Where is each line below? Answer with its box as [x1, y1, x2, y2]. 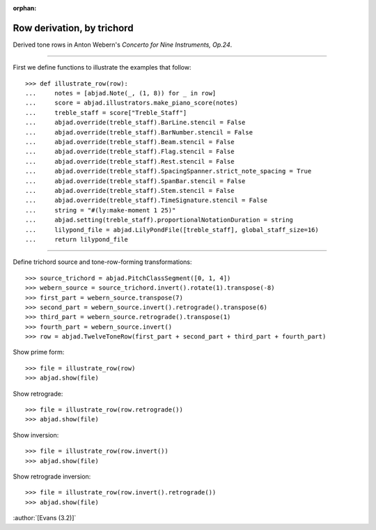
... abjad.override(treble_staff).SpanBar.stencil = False [25, 177, 246, 185]
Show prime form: [13, 348, 65, 357]
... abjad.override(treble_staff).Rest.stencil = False [25, 157, 235, 165]
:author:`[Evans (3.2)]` [13, 514, 77, 522]
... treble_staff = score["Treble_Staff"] [25, 109, 187, 116]
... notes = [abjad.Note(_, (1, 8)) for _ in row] [25, 89, 217, 98]
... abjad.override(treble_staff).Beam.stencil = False [25, 138, 235, 146]
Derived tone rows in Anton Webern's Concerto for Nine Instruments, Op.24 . [13, 40, 233, 49]
